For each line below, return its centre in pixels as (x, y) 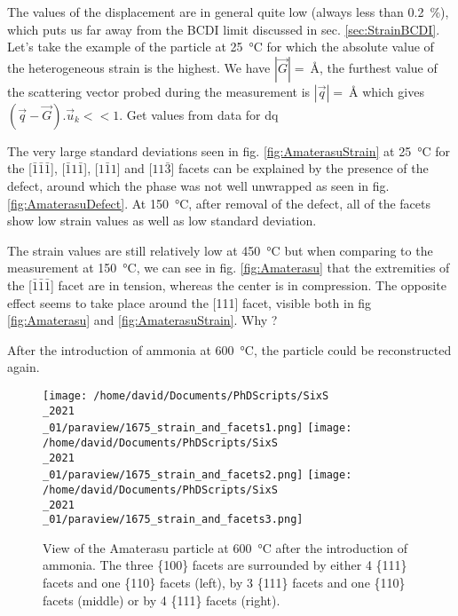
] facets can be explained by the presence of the (300, 168)
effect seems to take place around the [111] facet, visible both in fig (190, 302)
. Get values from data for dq (199, 114)
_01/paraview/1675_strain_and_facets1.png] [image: (197, 428)
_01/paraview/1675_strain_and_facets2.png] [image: (197, 475)
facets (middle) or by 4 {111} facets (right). (162, 600)
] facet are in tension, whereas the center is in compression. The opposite (249, 284)
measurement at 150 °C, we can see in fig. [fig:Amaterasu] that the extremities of (229, 268)
